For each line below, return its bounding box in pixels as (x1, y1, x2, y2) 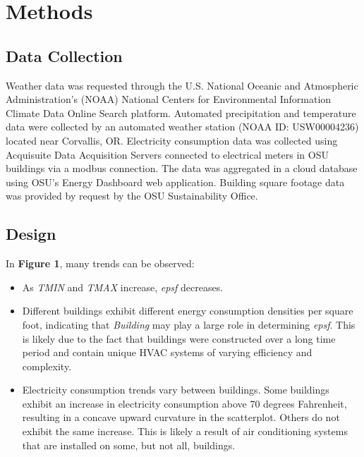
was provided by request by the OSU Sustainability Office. (6, 188, 258, 203)
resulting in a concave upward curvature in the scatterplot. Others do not (22, 410, 340, 425)
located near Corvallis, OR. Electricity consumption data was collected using (6, 133, 338, 147)
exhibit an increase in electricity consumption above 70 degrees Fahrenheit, (22, 396, 347, 410)
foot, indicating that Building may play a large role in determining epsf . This (22, 317, 356, 331)
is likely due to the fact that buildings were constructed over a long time (22, 331, 336, 346)
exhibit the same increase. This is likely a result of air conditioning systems (22, 424, 348, 439)
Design (6, 223, 56, 245)
